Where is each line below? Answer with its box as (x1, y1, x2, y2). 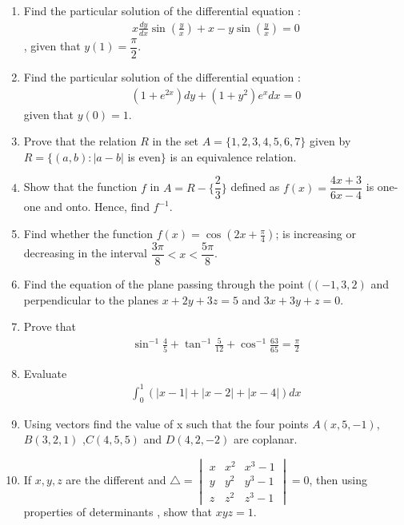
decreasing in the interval (23, 245, 147, 261)
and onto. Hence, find (44, 198, 150, 215)
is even (127, 148, 161, 165)
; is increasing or (275, 225, 356, 242)
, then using (309, 471, 367, 488)
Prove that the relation (23, 133, 137, 149)
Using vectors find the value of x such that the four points (23, 415, 309, 432)
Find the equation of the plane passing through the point (23, 276, 304, 292)
